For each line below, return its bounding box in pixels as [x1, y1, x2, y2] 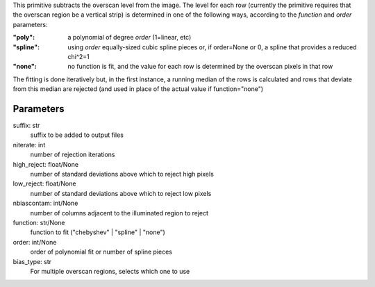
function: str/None [12, 218, 65, 227]
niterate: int [12, 140, 46, 149]
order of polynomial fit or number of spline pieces [30, 247, 173, 256]
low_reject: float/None [12, 179, 76, 188]
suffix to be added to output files [30, 131, 124, 139]
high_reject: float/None [12, 160, 79, 168]
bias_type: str [12, 257, 52, 265]
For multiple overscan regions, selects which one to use [30, 267, 190, 275]
